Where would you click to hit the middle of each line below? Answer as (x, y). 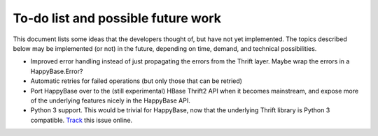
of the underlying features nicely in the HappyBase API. (110, 100)
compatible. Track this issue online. (82, 120)
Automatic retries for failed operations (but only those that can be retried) (136, 81)
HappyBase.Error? (57, 71)
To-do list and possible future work (117, 18)
